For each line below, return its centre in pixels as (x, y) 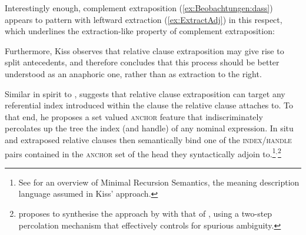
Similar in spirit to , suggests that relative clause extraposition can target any (145, 93)
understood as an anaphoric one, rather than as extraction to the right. (133, 73)
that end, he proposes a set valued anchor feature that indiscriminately (134, 116)
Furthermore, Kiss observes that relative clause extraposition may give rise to (144, 50)
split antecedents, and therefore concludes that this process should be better (142, 62)
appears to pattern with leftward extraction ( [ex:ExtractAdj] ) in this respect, (144, 19)
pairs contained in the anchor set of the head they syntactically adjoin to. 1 (140, 153)
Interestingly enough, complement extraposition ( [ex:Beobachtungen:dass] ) (139, 8)
